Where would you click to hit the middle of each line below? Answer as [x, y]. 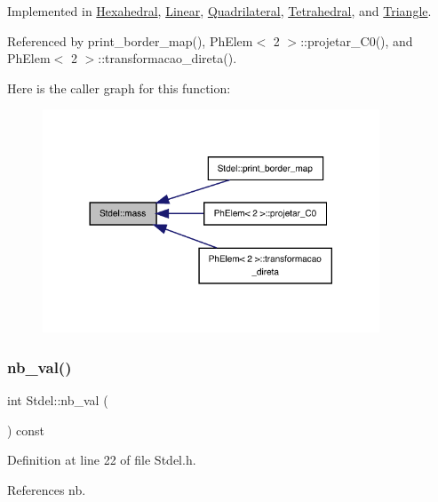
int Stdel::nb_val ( [58, 399]
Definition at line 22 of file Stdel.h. [102, 460]
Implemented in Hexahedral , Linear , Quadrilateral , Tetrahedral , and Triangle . [219, 11]
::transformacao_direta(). [167, 58]
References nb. [47, 489]
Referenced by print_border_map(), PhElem [130, 40]
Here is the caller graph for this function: [119, 88]
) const [26, 430]
